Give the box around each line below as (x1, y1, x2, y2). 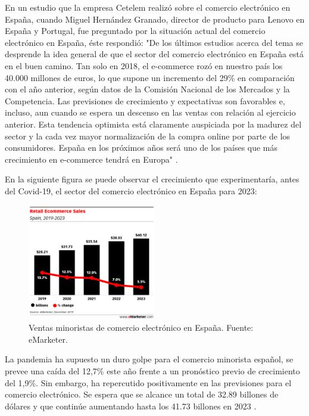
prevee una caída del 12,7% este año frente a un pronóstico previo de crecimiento (5, 365, 300, 377)
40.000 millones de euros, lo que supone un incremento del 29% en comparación (5, 71, 295, 83)
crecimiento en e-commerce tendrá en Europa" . (5, 153, 178, 165)
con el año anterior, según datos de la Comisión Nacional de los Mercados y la (5, 83, 290, 95)
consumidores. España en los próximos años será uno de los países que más (5, 141, 278, 154)
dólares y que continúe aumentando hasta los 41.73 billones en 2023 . (5, 399, 257, 412)
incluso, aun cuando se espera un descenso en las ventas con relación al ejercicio (5, 106, 296, 119)
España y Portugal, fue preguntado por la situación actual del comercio (5, 24, 266, 37)
